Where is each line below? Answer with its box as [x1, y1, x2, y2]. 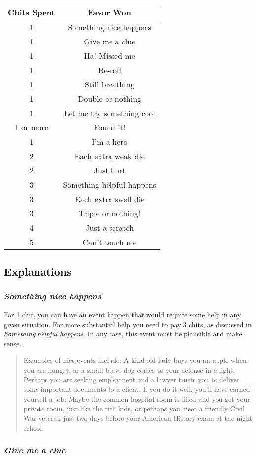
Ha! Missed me [84, 50, 135, 61]
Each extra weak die [74, 150, 145, 162]
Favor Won [88, 6, 131, 18]
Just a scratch [85, 222, 134, 233]
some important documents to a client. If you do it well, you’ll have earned [23, 384, 250, 394]
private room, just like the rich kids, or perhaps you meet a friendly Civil [23, 403, 245, 414]
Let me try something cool [64, 107, 155, 119]
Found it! [94, 122, 126, 133]
